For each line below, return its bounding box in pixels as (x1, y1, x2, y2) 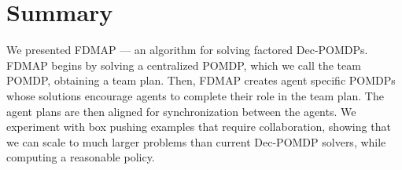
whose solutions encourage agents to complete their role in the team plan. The (6, 87, 384, 103)
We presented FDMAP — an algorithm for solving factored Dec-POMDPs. (6, 42, 368, 58)
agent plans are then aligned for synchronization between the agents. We (6, 103, 356, 119)
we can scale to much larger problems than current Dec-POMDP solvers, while (6, 133, 386, 150)
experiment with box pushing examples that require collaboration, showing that (6, 118, 391, 135)
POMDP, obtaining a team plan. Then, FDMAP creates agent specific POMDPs (6, 72, 396, 89)
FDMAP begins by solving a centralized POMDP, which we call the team (6, 56, 361, 73)
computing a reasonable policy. (6, 149, 155, 165)
